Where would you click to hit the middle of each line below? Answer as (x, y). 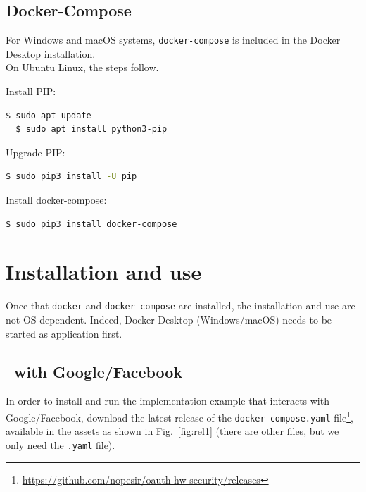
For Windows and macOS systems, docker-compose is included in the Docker (173, 40)
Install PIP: (31, 91)
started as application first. (64, 333)
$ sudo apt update (49, 115)
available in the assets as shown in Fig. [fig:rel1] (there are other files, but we (172, 431)
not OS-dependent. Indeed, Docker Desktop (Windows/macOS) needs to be (169, 319)
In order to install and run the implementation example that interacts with (168, 401)
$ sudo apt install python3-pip (91, 129)
